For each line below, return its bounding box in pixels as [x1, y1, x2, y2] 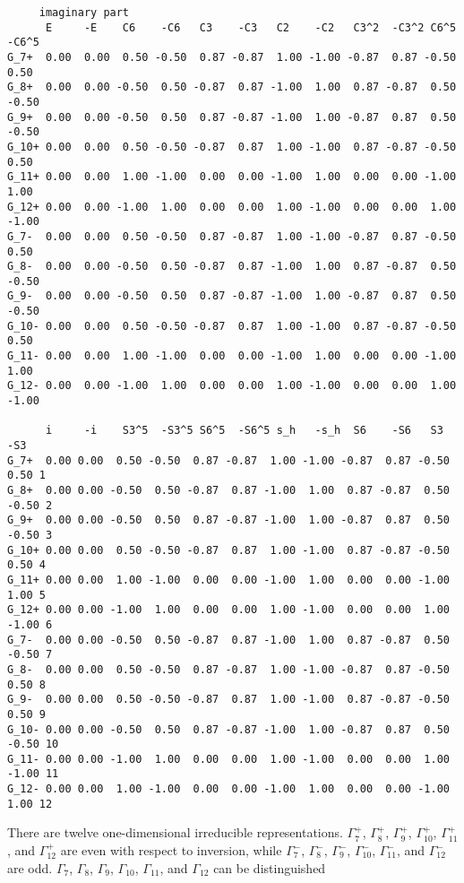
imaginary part [39, 6, 130, 19]
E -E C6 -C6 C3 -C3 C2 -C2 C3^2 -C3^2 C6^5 [45, 21, 457, 34]
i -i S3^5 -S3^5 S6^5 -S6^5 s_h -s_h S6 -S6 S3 [45, 424, 443, 437]
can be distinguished [213, 858, 326, 877]
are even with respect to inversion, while [60, 841, 282, 860]
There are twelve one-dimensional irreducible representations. [7, 823, 343, 842]
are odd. [7, 858, 53, 877]
